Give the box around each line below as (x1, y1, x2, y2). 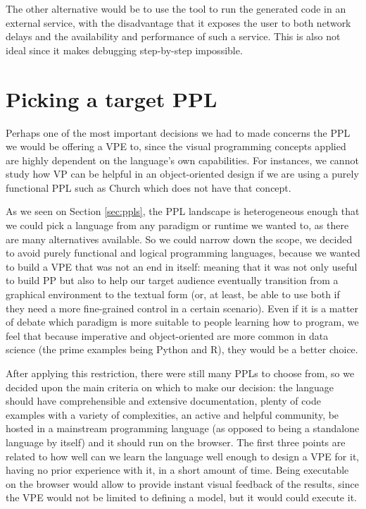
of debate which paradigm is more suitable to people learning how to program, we (6, 314, 359, 329)
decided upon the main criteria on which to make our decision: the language (6, 379, 334, 394)
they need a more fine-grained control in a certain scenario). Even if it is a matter (6, 300, 359, 315)
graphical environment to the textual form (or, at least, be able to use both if (6, 287, 340, 302)
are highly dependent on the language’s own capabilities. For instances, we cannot (6, 152, 359, 167)
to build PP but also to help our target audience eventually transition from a (6, 273, 339, 288)
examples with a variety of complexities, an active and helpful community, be (6, 407, 339, 422)
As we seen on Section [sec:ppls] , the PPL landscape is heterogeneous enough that (6, 204, 360, 219)
